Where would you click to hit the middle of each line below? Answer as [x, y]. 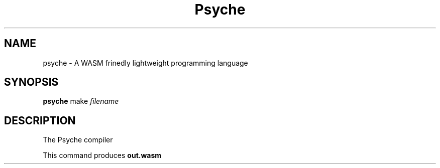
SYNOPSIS [31, 82]
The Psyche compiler [78, 140]
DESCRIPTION [40, 120]
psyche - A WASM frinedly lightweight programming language [145, 63]
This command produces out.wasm [102, 155]
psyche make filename [81, 101]
